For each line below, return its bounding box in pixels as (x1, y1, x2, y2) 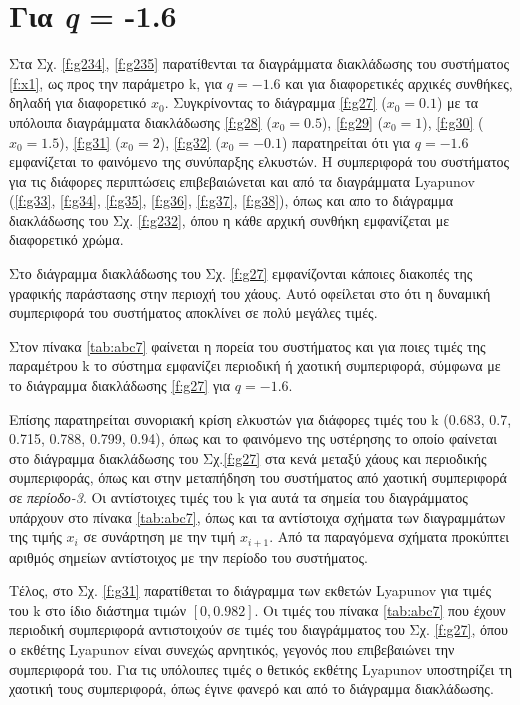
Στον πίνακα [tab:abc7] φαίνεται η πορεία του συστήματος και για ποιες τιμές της (9, 335, 486, 356)
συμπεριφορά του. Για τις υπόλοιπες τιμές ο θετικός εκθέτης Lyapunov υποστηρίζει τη (9, 658, 512, 679)
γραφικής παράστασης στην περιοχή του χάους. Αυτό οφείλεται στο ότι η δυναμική (9, 282, 491, 303)
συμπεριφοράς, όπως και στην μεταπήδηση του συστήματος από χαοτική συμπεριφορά (9, 467, 507, 488)
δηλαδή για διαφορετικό (9, 92, 147, 113)
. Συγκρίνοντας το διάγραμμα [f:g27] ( (164, 92, 387, 113)
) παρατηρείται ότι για (281, 131, 411, 152)
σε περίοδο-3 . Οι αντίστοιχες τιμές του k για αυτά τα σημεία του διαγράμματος (9, 487, 468, 507)
